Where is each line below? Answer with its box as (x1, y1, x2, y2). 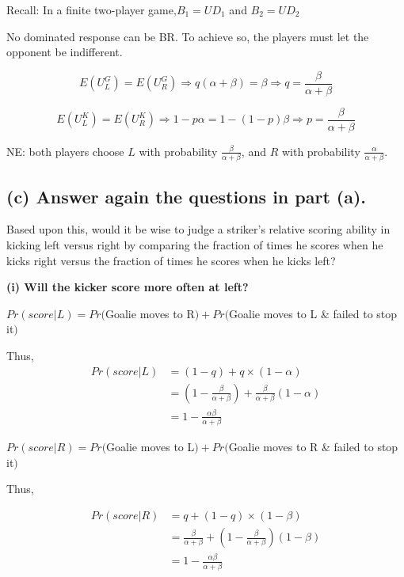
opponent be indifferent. (6, 44, 123, 60)
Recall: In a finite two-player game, (6, 2, 177, 17)
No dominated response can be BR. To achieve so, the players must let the (6, 28, 369, 44)
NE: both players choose (6, 142, 124, 159)
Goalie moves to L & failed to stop (229, 305, 398, 321)
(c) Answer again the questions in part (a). (6, 184, 367, 208)
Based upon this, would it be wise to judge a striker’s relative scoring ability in (6, 221, 391, 237)
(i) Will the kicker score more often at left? (6, 279, 249, 295)
